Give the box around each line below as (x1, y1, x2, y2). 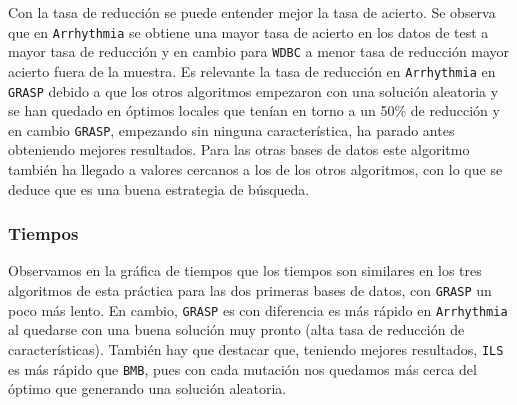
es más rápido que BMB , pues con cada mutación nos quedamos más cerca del (8, 358, 477, 379)
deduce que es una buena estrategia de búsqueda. (8, 178, 310, 199)
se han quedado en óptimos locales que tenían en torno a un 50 (8, 100, 395, 121)
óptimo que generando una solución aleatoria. (8, 378, 287, 399)
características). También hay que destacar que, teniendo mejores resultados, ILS (8, 338, 504, 359)
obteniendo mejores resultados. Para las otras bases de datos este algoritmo (8, 139, 470, 160)
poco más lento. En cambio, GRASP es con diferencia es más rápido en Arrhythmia (8, 299, 508, 320)
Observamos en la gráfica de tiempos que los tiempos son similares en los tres (8, 260, 482, 281)
